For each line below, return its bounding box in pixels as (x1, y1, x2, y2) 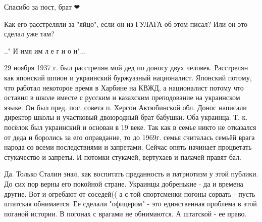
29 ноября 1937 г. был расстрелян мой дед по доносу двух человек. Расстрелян (4, 62, 248, 73)
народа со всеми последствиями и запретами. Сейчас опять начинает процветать (4, 142, 252, 152)
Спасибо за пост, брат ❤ (4, 2, 80, 12)
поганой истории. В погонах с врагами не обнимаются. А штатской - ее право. (4, 208, 247, 218)
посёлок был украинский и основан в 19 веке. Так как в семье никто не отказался (4, 121, 256, 132)
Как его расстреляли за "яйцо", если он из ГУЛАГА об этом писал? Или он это (4, 18, 248, 29)
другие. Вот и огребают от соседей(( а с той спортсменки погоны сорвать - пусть (4, 188, 255, 199)
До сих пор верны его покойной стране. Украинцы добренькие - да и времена (4, 178, 243, 189)
